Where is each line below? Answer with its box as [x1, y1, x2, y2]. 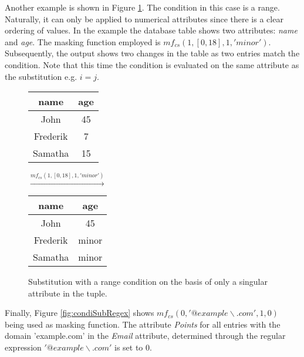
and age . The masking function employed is [5, 35, 161, 48]
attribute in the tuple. [28, 287, 107, 299]
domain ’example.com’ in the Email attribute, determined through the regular [5, 329, 286, 342]
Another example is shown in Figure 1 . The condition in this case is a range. [5, 1, 280, 13]
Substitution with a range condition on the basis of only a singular [28, 275, 268, 287]
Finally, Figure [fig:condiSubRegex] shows [5, 307, 154, 319]
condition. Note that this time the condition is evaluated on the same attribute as [5, 58, 299, 70]
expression [5, 341, 42, 353]
